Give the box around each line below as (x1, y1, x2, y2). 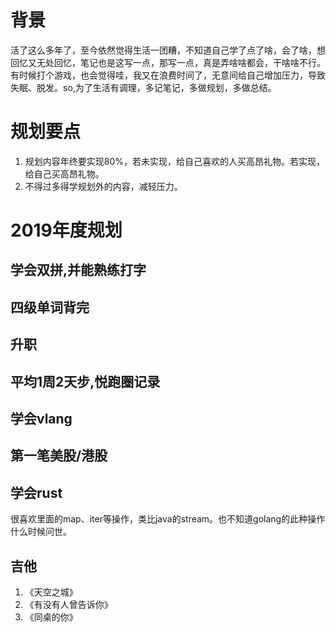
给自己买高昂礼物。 (24, 167, 105, 180)
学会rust (10, 484, 63, 501)
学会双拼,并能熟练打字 (10, 262, 147, 279)
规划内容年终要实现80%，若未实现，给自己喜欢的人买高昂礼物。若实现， (24, 155, 326, 167)
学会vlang (10, 411, 73, 428)
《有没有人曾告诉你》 (24, 599, 113, 611)
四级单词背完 (10, 299, 90, 316)
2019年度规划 (10, 219, 123, 242)
